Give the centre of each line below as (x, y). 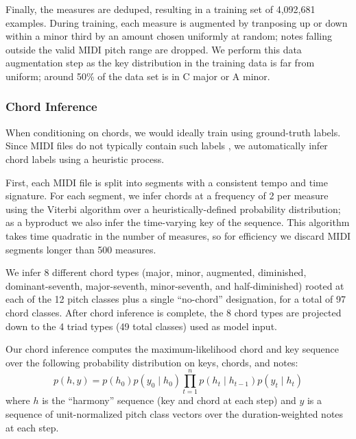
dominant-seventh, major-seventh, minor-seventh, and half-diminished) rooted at (175, 285)
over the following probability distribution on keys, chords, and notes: (152, 362)
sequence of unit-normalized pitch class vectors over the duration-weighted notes (175, 414)
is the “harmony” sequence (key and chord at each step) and (169, 400)
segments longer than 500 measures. (81, 249)
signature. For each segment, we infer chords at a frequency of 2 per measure (167, 196)
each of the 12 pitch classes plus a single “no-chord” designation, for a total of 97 (176, 299)
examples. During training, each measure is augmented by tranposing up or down (177, 22)
